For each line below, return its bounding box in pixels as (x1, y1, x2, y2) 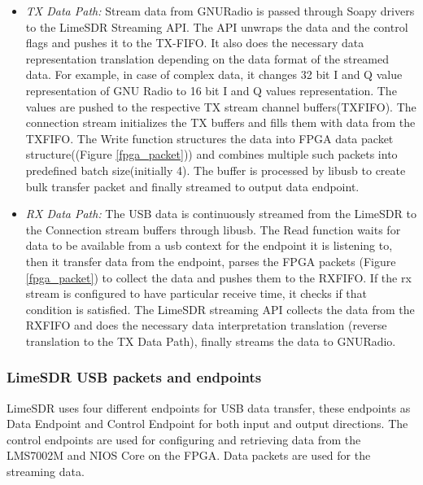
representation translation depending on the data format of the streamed (25, 50, 389, 67)
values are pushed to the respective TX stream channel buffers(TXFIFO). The (25, 98, 416, 115)
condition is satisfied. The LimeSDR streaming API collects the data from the (25, 300, 415, 317)
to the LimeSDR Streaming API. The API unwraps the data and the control (25, 18, 408, 35)
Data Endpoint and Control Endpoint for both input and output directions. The (7, 415, 408, 432)
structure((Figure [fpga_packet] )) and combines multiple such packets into (25, 146, 398, 163)
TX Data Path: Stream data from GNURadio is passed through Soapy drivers (25, 2, 415, 19)
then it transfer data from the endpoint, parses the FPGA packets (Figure (25, 252, 396, 269)
